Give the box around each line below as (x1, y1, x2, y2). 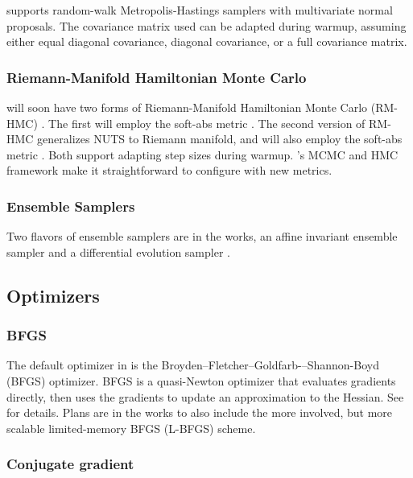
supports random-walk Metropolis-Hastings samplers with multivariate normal (6, 2, 393, 18)
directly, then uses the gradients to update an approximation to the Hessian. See (6, 388, 404, 405)
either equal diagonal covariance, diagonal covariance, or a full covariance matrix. (6, 33, 407, 50)
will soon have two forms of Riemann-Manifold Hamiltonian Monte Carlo (6, 99, 368, 115)
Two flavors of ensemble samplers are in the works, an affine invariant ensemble (6, 228, 398, 245)
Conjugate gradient (6, 454, 134, 474)
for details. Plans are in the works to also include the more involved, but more (6, 404, 393, 421)
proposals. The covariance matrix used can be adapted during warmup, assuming (6, 17, 407, 34)
